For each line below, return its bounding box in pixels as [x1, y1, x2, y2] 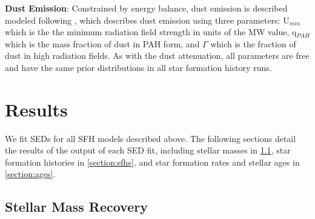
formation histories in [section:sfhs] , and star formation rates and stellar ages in [5, 155, 300, 168]
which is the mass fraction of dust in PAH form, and [5, 37, 200, 50]
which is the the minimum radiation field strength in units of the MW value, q [5, 25, 297, 38]
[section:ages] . [5, 167, 56, 180]
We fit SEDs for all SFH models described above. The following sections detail [5, 132, 296, 144]
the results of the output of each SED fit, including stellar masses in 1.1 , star [5, 144, 291, 157]
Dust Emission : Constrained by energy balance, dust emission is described [5, 2, 288, 14]
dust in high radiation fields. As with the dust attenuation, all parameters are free [5, 49, 310, 62]
